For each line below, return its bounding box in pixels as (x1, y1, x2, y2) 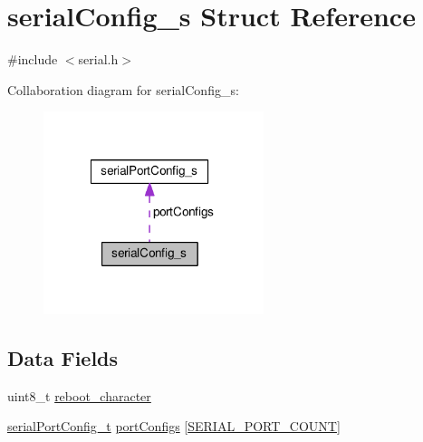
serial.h (78, 50, 119, 69)
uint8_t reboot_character (7, 386, 151, 405)
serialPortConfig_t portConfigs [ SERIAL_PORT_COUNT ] (7, 417, 341, 436)
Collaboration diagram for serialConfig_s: (7, 80, 239, 99)
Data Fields (7, 343, 119, 371)
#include (7, 50, 58, 69)
